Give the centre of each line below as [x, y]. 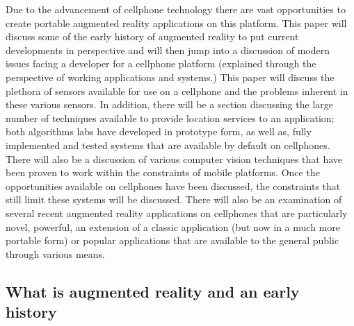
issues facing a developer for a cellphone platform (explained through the [161, 63]
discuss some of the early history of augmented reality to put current [152, 36]
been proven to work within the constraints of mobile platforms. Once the [163, 172]
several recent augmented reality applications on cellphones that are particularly [177, 213]
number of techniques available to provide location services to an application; [170, 118]
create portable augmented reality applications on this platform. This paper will [176, 23]
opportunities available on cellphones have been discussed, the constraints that [173, 186]
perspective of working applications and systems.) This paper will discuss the [170, 77]
